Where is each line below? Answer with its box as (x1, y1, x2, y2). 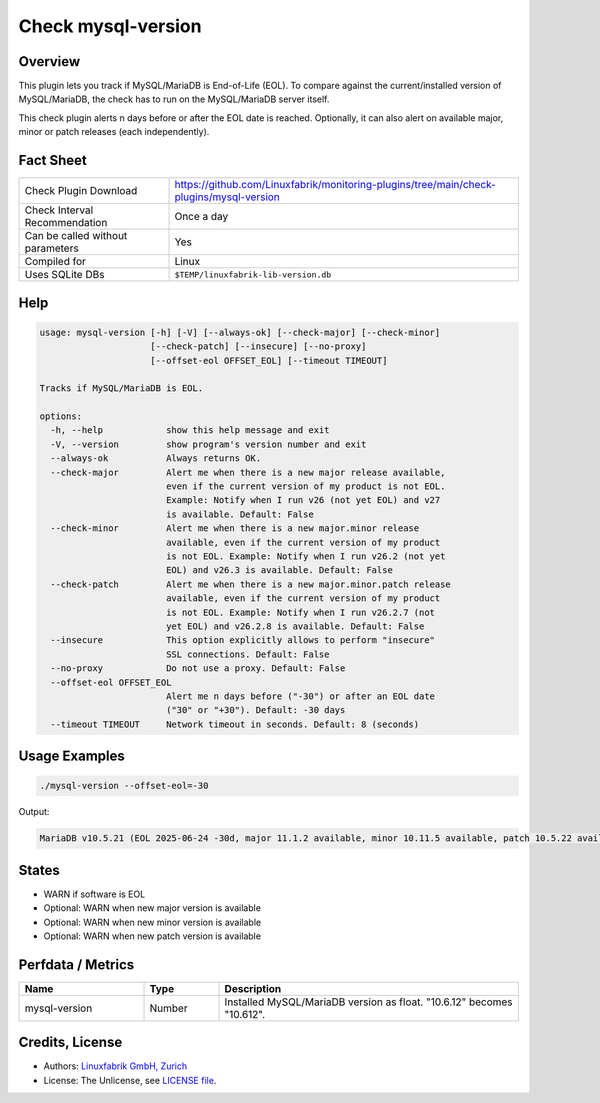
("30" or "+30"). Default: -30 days (165, 705, 346, 716)
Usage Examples (18, 748, 125, 765)
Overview (18, 53, 81, 70)
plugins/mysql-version (174, 190, 280, 204)
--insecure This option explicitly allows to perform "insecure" (50, 635, 435, 646)
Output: (18, 806, 50, 818)
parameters (24, 241, 79, 255)
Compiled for (24, 255, 87, 269)
